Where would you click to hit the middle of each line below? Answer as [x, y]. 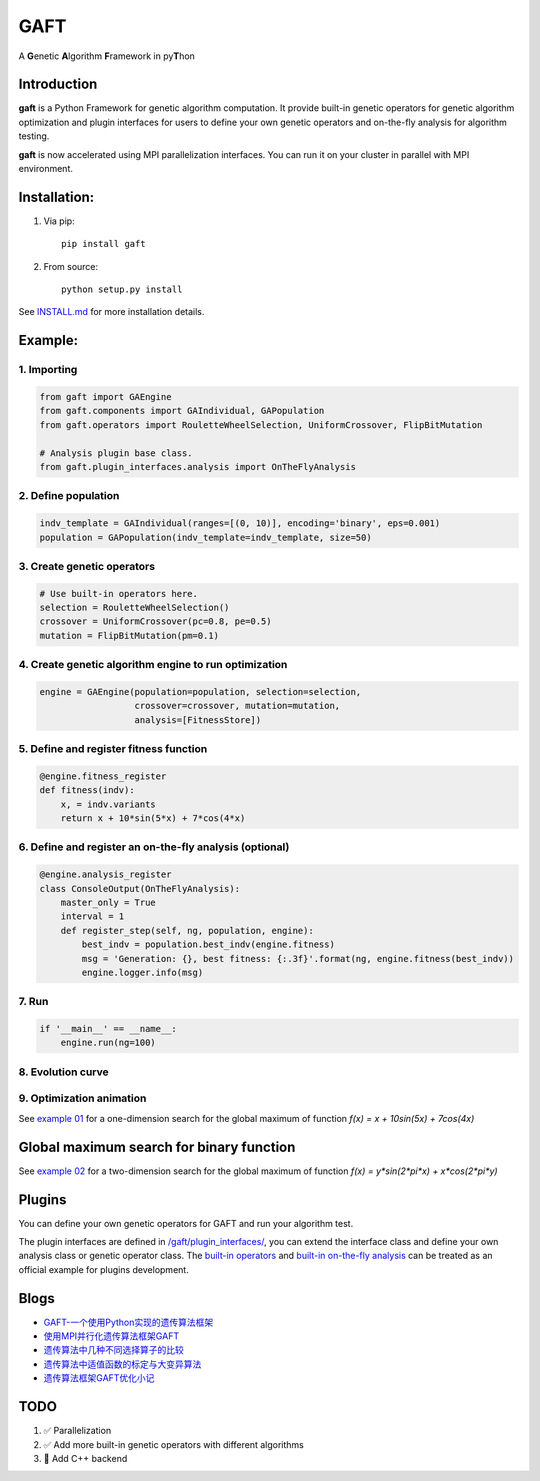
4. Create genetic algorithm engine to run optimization [153, 665]
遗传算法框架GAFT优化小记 [99, 1378]
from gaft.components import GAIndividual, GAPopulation [182, 411]
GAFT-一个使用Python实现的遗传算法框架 [128, 1322]
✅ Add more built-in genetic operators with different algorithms [173, 1444]
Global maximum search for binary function [157, 1146]
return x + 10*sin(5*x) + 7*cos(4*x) [153, 818]
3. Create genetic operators [86, 566]
